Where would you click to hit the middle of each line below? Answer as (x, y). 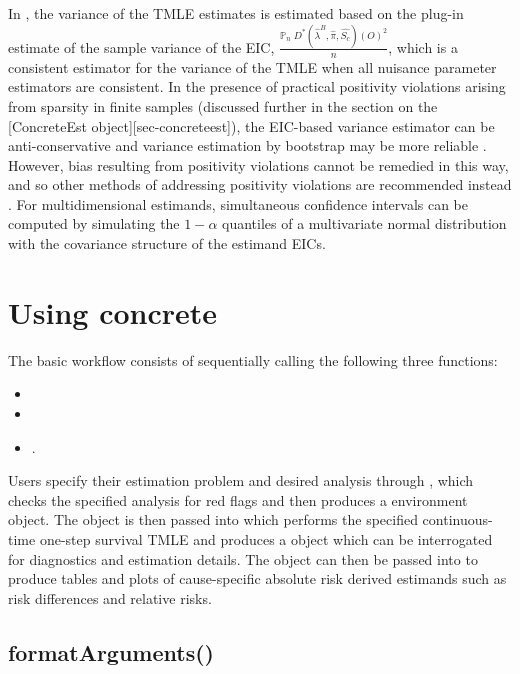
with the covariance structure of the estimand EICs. (167, 243)
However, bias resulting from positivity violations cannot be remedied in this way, (258, 164)
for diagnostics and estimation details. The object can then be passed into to (243, 558)
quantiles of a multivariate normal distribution (364, 223)
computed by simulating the (94, 223)
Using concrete (113, 311)
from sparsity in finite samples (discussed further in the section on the (223, 105)
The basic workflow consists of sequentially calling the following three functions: (253, 359)
